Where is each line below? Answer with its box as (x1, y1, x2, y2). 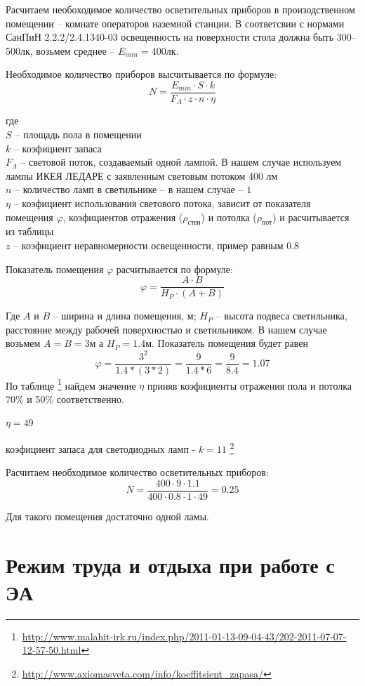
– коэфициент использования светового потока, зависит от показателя (13, 196, 311, 211)
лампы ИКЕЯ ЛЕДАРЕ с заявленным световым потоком (6, 168, 246, 183)
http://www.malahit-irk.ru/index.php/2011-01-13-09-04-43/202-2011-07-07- (22, 628, 347, 643)
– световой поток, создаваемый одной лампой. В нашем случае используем (20, 154, 342, 169)
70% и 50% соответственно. (6, 391, 124, 406)
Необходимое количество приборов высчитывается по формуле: (6, 67, 277, 81)
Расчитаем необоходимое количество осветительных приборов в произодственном (6, 2, 355, 16)
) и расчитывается (272, 209, 350, 224)
